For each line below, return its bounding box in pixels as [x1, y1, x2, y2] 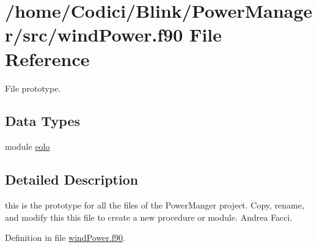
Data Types [5, 111, 80, 130]
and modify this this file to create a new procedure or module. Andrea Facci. [5, 210, 293, 223]
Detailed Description [5, 170, 139, 189]
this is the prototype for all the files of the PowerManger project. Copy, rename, [5, 199, 304, 212]
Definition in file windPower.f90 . [5, 231, 125, 244]
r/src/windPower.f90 [5, 22, 183, 47]
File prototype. [5, 81, 61, 94]
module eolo [5, 140, 50, 153]
